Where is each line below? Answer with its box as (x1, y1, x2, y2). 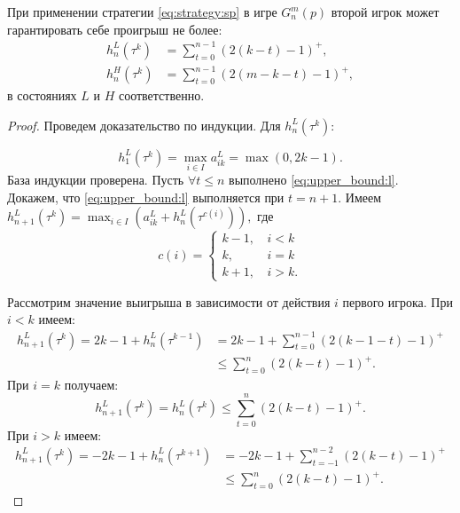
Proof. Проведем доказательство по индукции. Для (7, 115, 281, 134)
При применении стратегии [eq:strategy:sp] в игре (7, 3, 277, 20)
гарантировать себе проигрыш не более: (7, 20, 222, 38)
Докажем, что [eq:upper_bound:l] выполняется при (7, 187, 285, 206)
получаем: (64, 375, 119, 393)
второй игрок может (331, 3, 440, 20)
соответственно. (118, 86, 205, 105)
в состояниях (7, 86, 77, 105)
